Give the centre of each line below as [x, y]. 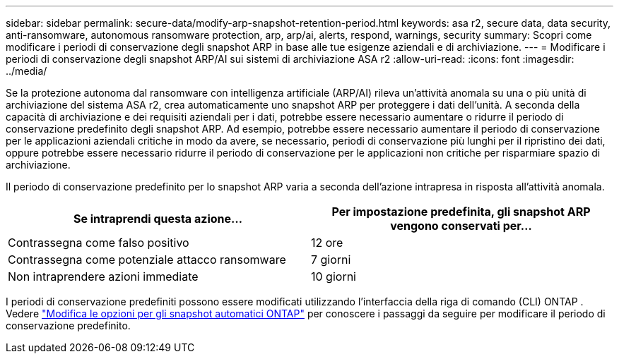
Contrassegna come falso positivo [99, 243]
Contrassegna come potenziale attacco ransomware [147, 260]
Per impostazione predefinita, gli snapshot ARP [461, 212]
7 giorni [331, 260]
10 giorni [334, 276]
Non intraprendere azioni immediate [103, 276]
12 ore [327, 243]
